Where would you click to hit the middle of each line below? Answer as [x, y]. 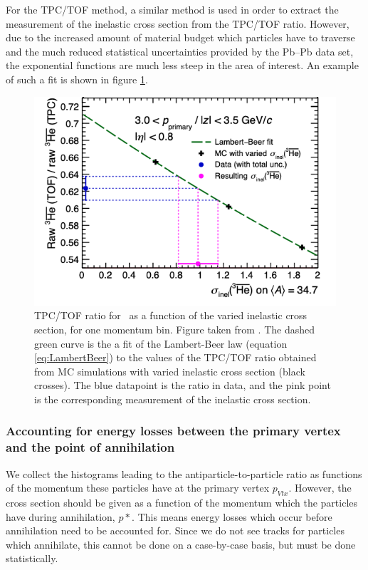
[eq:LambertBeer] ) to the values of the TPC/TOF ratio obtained [175, 357]
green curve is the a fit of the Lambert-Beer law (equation [161, 343]
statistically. [32, 558]
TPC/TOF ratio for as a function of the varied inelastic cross [171, 315]
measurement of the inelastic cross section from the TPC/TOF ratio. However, [178, 23]
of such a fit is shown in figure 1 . [77, 79]
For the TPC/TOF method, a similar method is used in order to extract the [172, 9]
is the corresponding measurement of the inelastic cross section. [173, 399]
